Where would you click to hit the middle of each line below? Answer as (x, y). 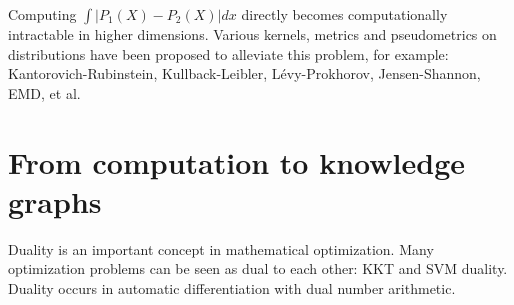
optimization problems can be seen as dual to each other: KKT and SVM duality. (258, 268)
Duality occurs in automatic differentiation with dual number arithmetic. (232, 287)
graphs (55, 200)
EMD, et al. (44, 92)
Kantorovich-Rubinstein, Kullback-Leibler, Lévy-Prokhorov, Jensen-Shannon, (244, 73)
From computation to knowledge (236, 161)
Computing (42, 14)
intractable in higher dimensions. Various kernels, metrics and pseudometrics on (252, 34)
